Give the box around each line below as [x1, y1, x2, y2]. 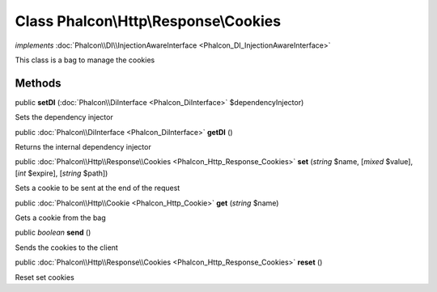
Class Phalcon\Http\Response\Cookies [15, 12, 282, 30]
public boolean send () [15, 227, 91, 238]
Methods [15, 76, 62, 90]
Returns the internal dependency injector [15, 142, 151, 152]
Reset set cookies [15, 272, 74, 282]
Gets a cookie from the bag [15, 213, 107, 222]
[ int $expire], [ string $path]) [15, 168, 108, 178]
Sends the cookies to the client [15, 243, 119, 252]
